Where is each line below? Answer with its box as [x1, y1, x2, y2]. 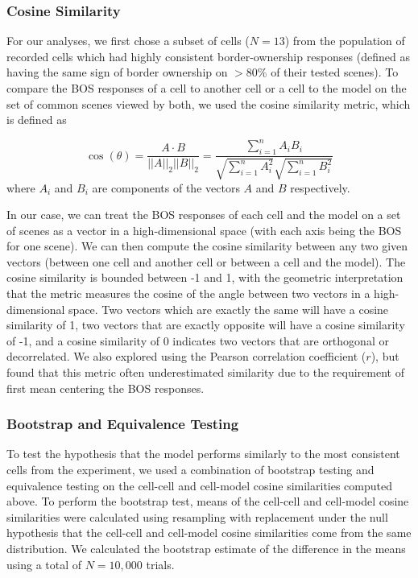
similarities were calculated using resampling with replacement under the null [6, 508, 388, 525]
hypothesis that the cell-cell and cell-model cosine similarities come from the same [6, 524, 412, 541]
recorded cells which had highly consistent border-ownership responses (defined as [6, 47, 410, 64]
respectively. [290, 179, 350, 196]
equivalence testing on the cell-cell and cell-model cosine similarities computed [6, 477, 393, 493]
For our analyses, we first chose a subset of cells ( [6, 32, 250, 49]
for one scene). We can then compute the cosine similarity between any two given [6, 237, 408, 254]
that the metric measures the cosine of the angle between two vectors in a [6, 285, 370, 302]
